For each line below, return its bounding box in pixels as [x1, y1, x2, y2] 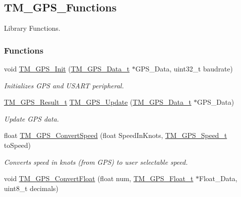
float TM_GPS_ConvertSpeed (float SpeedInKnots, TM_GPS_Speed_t [4, 130, 227, 140]
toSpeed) [4, 139, 31, 150]
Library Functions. [4, 23, 60, 33]
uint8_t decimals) [4, 183, 59, 193]
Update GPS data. [4, 113, 59, 124]
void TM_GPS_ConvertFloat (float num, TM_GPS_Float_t [4, 173, 193, 184]
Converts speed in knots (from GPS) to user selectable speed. [4, 156, 188, 167]
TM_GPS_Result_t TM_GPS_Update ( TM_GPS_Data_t [4, 97, 191, 107]
